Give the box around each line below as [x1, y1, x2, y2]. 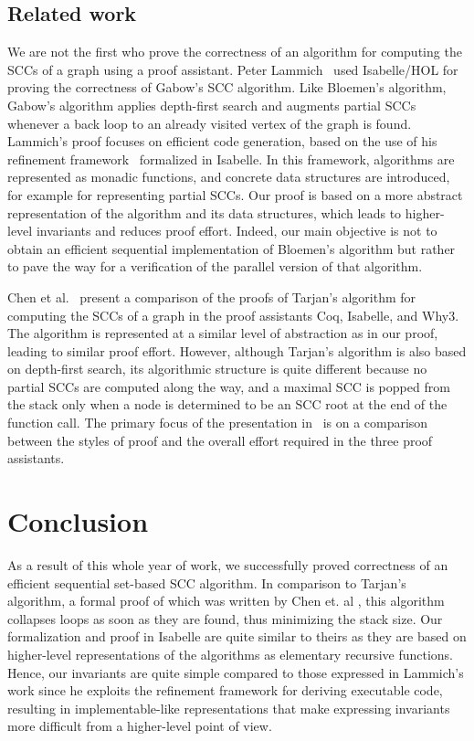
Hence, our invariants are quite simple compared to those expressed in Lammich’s [7, 662, 464, 682]
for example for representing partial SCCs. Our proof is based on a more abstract [7, 185, 463, 204]
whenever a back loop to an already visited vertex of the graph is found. [7, 113, 412, 132]
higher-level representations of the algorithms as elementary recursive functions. [7, 644, 453, 663]
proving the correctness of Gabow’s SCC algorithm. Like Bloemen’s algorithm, [7, 78, 447, 97]
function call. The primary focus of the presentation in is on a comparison [7, 413, 428, 432]
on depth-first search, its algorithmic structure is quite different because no [7, 359, 427, 378]
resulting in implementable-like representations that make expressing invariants [7, 698, 450, 717]
